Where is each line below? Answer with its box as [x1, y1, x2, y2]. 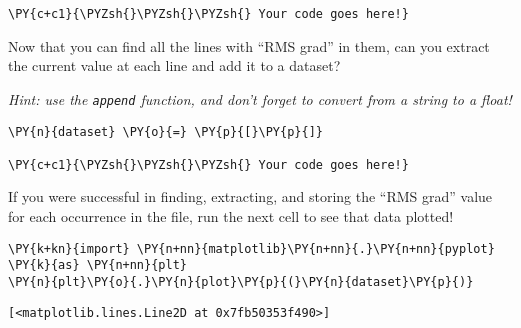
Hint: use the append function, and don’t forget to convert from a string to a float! [8, 88, 512, 109]
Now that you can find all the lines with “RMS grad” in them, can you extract [8, 35, 490, 56]
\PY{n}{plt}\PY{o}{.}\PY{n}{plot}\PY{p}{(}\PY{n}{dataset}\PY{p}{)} [8, 274, 474, 289]
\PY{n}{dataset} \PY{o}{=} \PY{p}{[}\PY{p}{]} [8, 124, 323, 139]
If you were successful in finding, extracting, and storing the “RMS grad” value [8, 186, 493, 207]
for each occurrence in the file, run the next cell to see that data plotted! [8, 206, 454, 227]
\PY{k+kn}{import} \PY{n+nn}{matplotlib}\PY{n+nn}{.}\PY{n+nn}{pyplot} [8, 241, 495, 256]
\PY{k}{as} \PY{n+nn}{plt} [8, 258, 187, 273]
